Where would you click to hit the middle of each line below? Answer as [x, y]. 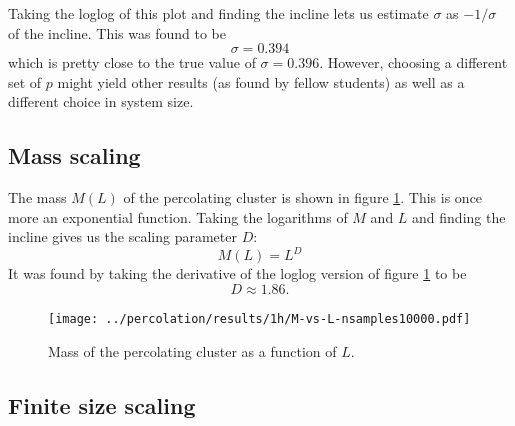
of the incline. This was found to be [117, 32]
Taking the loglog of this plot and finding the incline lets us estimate [218, 13]
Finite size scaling [102, 404]
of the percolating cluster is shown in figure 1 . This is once [303, 197]
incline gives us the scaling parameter [122, 236]
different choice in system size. [101, 101]
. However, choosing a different [413, 62]
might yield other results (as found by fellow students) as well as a [261, 81]
